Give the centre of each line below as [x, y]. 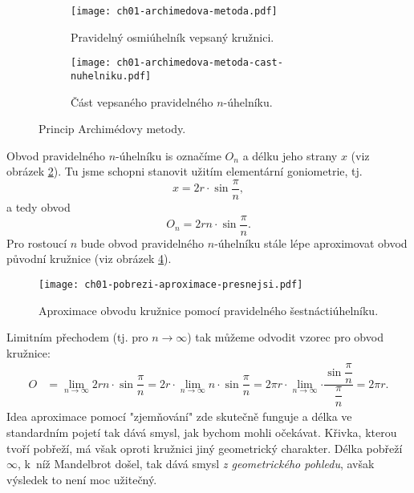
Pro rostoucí [37, 242]
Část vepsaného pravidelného [142, 101]
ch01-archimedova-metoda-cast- [200, 63]
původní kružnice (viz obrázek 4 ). [89, 259]
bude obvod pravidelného [142, 242]
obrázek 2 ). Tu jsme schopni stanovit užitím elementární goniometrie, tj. [185, 171]
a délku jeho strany [290, 155]
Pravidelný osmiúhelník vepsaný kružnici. [172, 36]
